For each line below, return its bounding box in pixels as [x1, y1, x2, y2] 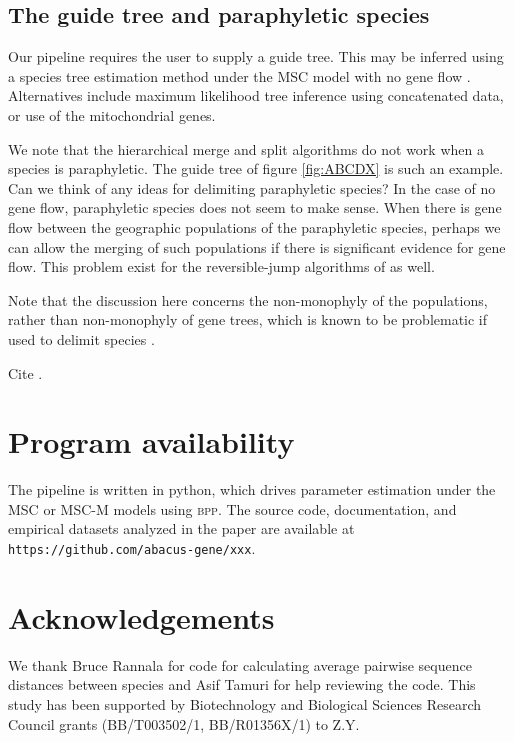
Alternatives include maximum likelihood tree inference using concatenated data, [8, 85, 504, 106]
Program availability [8, 421, 295, 462]
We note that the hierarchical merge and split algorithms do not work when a [8, 138, 484, 159]
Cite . [8, 362, 43, 383]
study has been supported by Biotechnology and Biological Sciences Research [8, 693, 482, 714]
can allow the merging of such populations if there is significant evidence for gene [8, 236, 506, 257]
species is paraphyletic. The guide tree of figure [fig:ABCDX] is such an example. [8, 158, 504, 179]
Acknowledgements [8, 596, 275, 637]
